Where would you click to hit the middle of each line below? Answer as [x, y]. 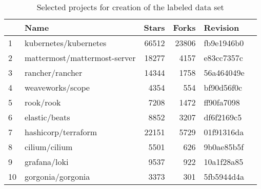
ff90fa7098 [222, 102]
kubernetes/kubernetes [66, 43]
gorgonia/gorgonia [57, 176]
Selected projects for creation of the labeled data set [130, 7]
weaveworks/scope [57, 87]
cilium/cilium [49, 147]
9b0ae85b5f [224, 147]
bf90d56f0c [223, 87]
